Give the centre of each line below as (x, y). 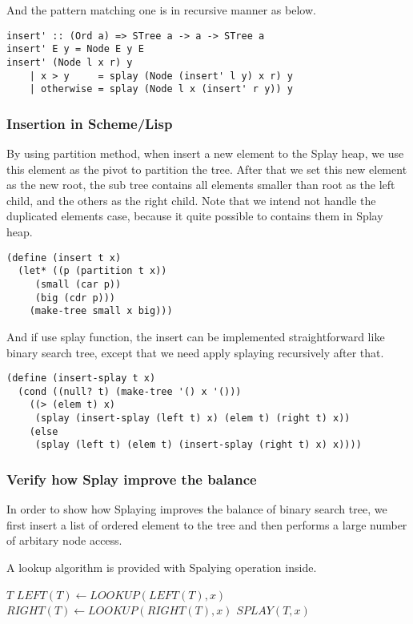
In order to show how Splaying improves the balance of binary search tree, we (197, 509)
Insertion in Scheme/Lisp (90, 123)
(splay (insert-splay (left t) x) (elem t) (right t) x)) (192, 419)
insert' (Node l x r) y (70, 62)
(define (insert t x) (64, 258)
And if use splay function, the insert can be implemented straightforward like (196, 336)
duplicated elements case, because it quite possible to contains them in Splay (195, 216)
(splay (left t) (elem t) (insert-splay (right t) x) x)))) (198, 445)
